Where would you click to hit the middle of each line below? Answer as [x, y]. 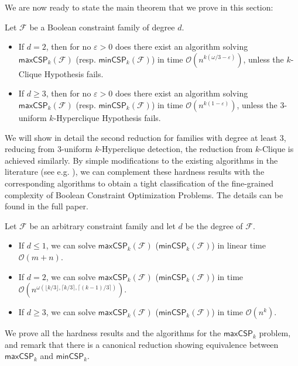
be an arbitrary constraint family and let [102, 225]
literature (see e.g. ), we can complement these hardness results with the [135, 172]
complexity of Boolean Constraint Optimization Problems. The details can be [144, 194]
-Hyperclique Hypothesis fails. [107, 117]
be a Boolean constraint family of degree [102, 27]
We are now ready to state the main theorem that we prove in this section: [139, 7]
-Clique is [277, 149]
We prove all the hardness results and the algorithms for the [113, 333]
